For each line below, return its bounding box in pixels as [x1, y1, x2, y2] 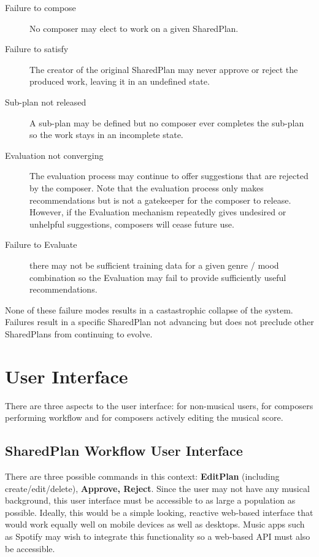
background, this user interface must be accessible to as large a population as [5, 494, 296, 507]
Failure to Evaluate [5, 238, 77, 251]
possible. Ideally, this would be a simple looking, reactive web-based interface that [5, 505, 313, 518]
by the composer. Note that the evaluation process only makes [29, 181, 264, 194]
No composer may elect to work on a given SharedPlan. [29, 21, 239, 34]
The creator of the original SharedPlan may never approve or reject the [29, 63, 298, 75]
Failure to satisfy [5, 42, 69, 55]
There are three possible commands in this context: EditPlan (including [5, 469, 280, 482]
